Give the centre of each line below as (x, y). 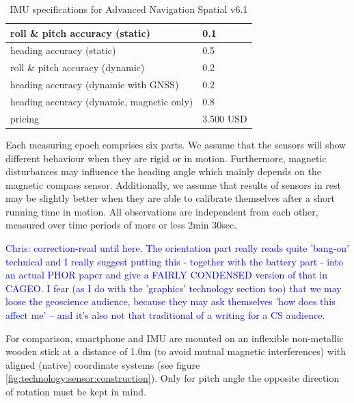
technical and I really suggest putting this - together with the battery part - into (174, 261)
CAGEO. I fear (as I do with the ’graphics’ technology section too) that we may (174, 288)
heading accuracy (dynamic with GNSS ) (95, 84)
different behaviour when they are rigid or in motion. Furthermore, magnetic (166, 158)
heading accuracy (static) (63, 50)
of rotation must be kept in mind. (76, 391)
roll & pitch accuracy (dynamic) (78, 67)
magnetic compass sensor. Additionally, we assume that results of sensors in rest (174, 184)
